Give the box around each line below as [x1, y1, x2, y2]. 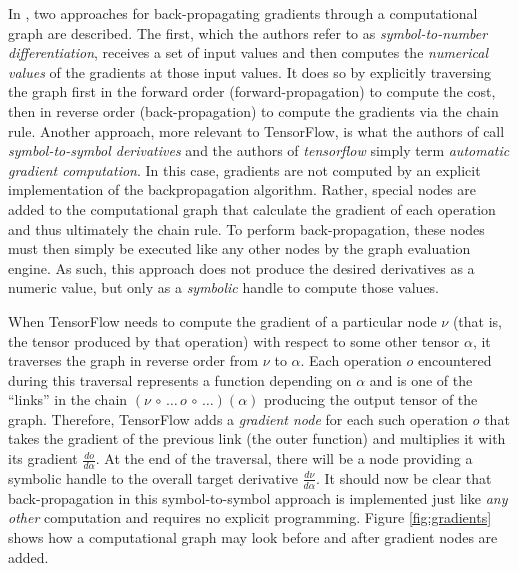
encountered [418, 350, 492, 371]
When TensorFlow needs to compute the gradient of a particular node [8, 310, 437, 331]
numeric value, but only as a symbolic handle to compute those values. [8, 277, 440, 298]
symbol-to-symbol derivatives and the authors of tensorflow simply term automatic [8, 140, 510, 161]
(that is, [452, 310, 503, 331]
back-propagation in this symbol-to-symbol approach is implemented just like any [8, 487, 508, 508]
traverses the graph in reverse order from [8, 350, 259, 371]
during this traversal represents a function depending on [8, 369, 352, 390]
